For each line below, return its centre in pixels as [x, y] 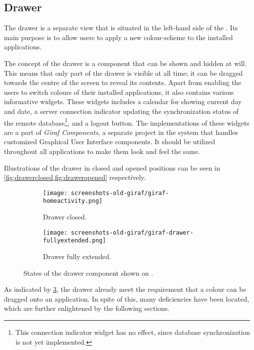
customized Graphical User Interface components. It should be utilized [110, 142]
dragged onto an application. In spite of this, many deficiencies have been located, [127, 298]
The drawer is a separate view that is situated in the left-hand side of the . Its [121, 28]
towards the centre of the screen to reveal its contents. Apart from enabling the [123, 82]
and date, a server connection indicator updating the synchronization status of [121, 111]
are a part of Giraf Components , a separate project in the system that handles [121, 132]
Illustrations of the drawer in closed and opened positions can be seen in [112, 167]
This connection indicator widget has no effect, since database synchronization [133, 332]
